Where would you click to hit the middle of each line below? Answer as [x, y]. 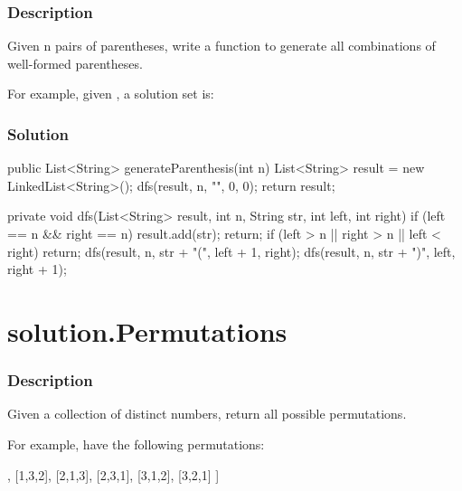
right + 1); [37, 269]
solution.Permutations [147, 330]
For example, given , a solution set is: [111, 94]
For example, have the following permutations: [136, 444]
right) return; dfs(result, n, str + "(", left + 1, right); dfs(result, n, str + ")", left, [231, 251]
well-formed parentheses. [75, 63]
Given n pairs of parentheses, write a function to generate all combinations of [222, 46]
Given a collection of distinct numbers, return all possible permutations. [207, 414]
